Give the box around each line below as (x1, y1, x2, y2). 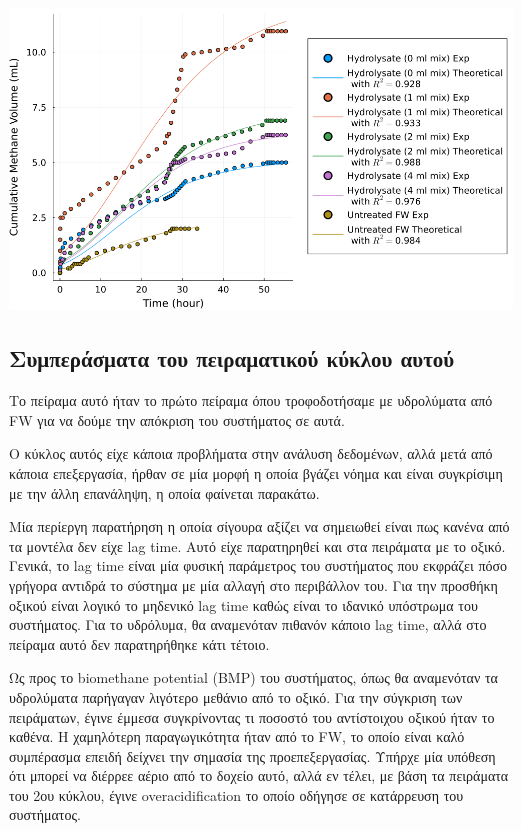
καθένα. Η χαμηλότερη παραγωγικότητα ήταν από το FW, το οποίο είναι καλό (9, 726, 465, 747)
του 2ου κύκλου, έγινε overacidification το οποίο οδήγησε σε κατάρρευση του (9, 784, 464, 805)
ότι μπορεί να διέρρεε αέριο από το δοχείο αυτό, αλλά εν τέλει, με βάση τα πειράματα (9, 765, 509, 786)
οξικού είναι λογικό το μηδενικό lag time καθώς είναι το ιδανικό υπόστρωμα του (9, 594, 478, 615)
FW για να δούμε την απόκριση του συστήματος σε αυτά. (9, 409, 345, 430)
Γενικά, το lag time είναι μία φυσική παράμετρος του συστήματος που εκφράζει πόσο (9, 555, 508, 576)
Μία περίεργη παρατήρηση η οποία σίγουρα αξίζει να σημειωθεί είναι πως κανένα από (9, 516, 510, 537)
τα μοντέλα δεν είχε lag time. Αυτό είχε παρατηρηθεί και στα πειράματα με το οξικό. (9, 535, 506, 556)
